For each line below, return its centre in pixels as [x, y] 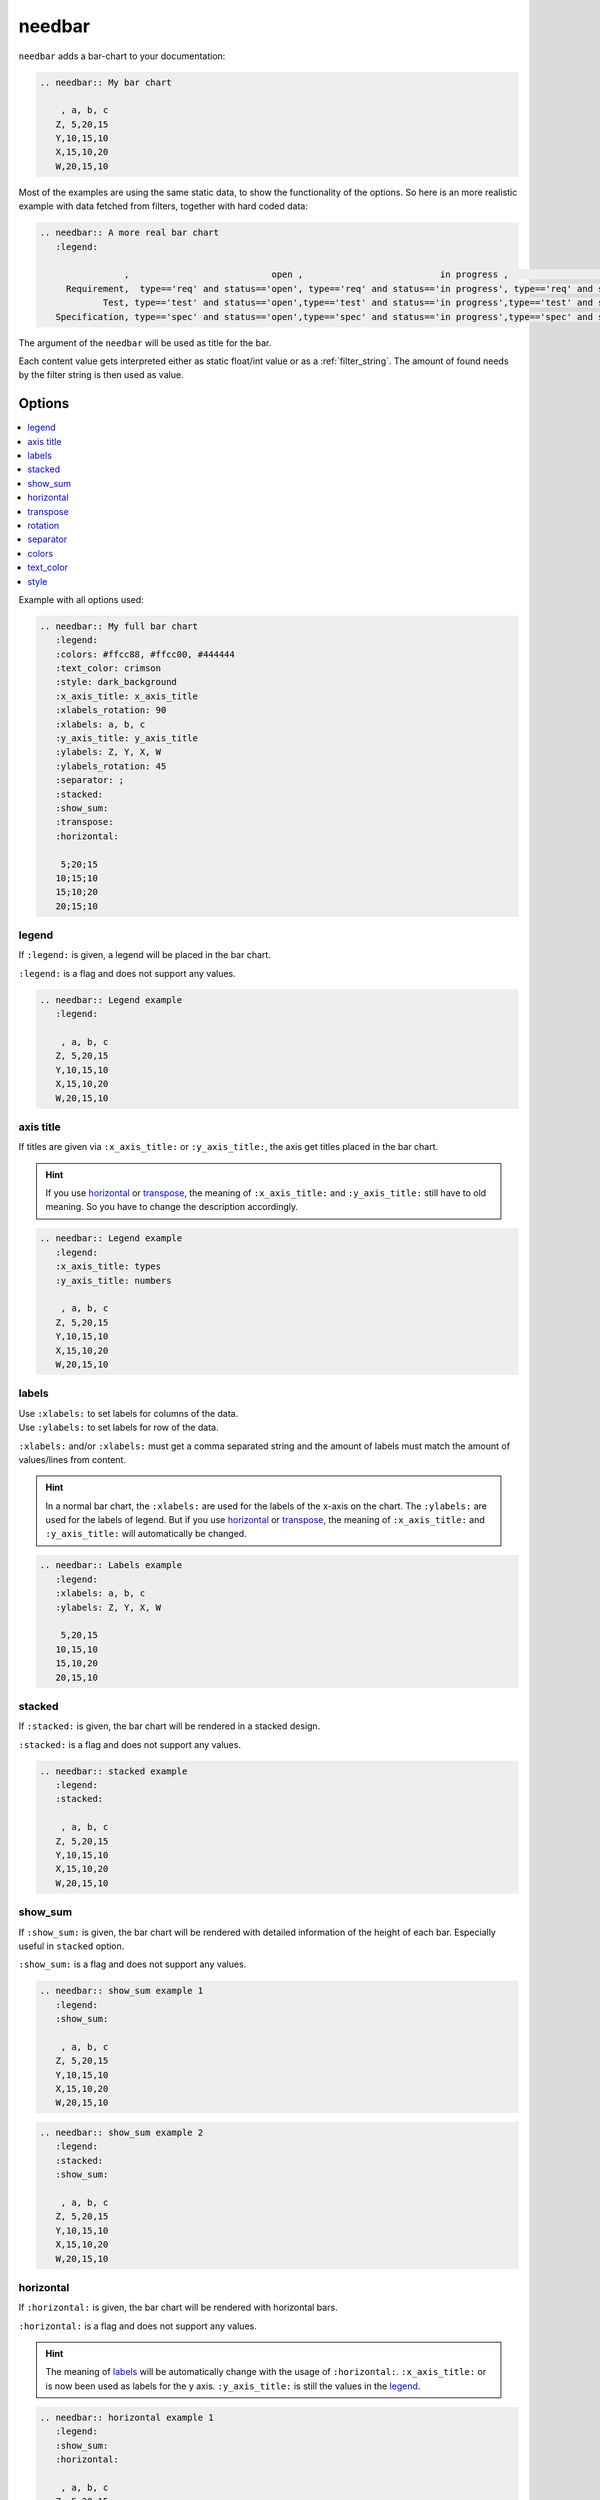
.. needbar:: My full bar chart [119, 626]
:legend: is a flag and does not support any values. [127, 973]
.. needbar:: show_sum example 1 [121, 1991]
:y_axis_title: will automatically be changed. [146, 1534]
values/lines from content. [72, 1459]
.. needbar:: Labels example [111, 1565]
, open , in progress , [316, 274]
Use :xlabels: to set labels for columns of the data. [128, 1413]
